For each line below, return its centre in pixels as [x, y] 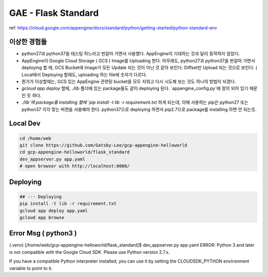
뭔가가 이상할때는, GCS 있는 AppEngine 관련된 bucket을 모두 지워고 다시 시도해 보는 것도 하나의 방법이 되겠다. [129, 81]
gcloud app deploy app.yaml [54, 210]
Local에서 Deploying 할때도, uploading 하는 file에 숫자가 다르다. [84, 74]
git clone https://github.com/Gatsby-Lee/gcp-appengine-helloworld [103, 145]
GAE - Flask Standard [54, 13]
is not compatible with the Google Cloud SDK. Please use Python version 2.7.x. [90, 252]
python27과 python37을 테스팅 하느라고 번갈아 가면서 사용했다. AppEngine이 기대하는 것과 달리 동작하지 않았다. [131, 54]
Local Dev [25, 123]
